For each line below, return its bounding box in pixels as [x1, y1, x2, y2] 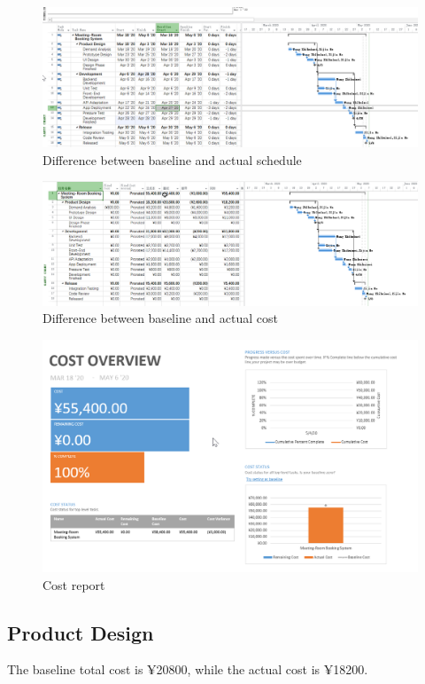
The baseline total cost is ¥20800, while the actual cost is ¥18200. [7, 660, 368, 679]
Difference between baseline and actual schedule [42, 150, 302, 169]
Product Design [7, 618, 154, 646]
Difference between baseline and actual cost [42, 309, 278, 327]
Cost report [42, 575, 105, 594]
